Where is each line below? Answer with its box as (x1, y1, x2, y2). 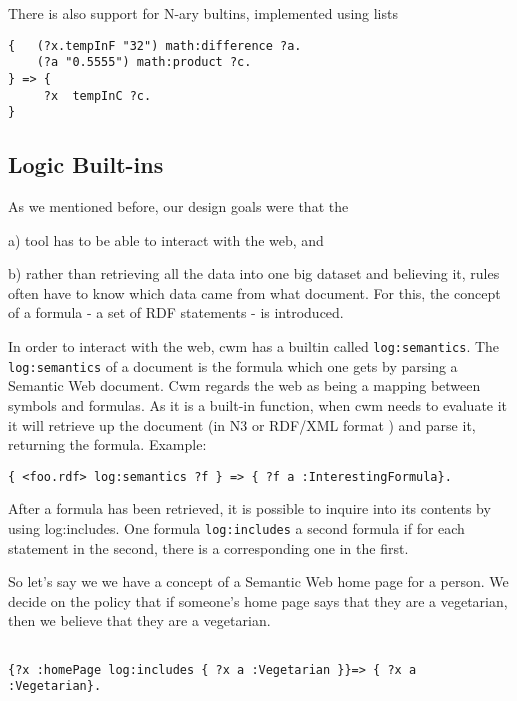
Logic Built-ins (8, 149, 164, 180)
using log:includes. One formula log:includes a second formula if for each (8, 517, 465, 538)
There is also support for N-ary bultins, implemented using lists (8, 3, 398, 23)
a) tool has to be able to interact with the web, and (8, 229, 324, 250)
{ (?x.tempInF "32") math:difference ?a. (8, 38, 302, 53)
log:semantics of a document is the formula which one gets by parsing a (8, 355, 458, 376)
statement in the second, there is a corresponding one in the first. (8, 537, 409, 558)
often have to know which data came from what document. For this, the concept (8, 282, 501, 303)
